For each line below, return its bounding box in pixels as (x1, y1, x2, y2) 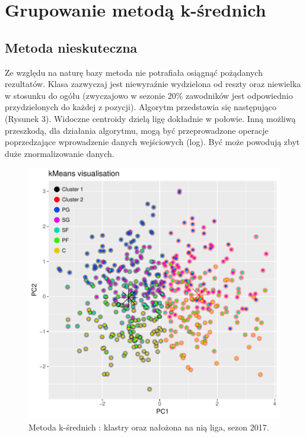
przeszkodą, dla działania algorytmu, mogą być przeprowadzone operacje (5, 124, 269, 136)
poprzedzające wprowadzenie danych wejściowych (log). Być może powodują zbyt (5, 136, 300, 148)
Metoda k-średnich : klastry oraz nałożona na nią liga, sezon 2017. (28, 420, 269, 433)
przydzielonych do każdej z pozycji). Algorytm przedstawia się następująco (5, 101, 277, 113)
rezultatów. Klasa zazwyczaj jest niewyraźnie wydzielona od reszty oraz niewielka (5, 78, 301, 90)
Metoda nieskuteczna (5, 38, 138, 56)
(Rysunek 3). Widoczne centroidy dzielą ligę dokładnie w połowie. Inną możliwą (5, 112, 296, 124)
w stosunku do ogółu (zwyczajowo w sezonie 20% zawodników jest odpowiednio (5, 89, 293, 101)
